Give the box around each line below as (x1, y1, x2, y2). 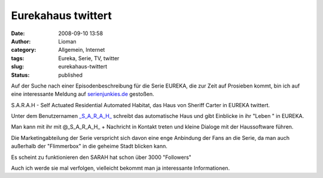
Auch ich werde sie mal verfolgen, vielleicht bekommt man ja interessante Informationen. (11, 164, 230, 172)
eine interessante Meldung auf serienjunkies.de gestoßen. (11, 90, 155, 98)
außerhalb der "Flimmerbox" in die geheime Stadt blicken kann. (11, 143, 167, 150)
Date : (11, 30, 25, 37)
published (58, 71, 83, 79)
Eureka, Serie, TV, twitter (58, 54, 120, 62)
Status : (11, 71, 30, 79)
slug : (11, 63, 24, 70)
